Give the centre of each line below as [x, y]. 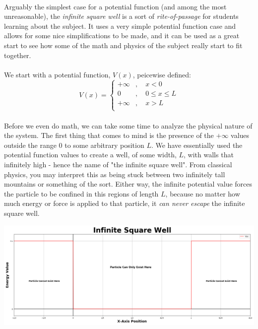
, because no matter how [203, 193]
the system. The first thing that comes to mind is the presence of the [109, 135]
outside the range [30, 145]
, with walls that [209, 155]
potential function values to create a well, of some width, [90, 155]
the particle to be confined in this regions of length [81, 193]
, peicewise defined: [162, 74]
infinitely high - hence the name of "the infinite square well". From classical [118, 164]
